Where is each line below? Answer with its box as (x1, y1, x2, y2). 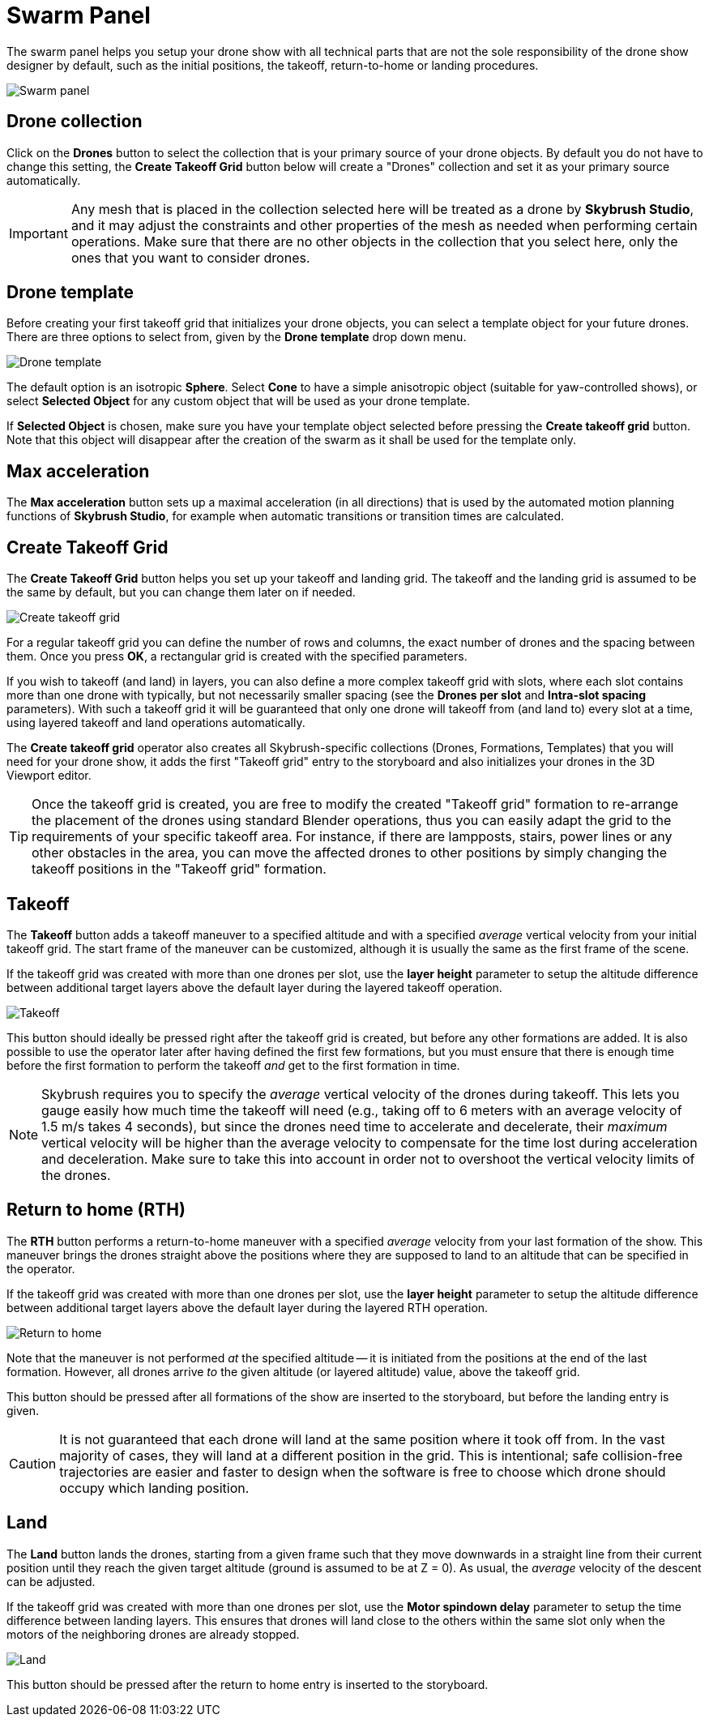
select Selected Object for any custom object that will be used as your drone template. (6, 394, 471, 408)
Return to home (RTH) (6, 1199, 186, 1221)
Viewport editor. (6, 768, 92, 783)
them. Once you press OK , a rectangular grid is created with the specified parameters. (6, 649, 468, 664)
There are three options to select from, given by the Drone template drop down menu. (6, 330, 467, 344)
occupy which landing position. (59, 1479, 250, 1496)
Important (9, 224, 68, 242)
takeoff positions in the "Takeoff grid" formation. (32, 861, 327, 878)
